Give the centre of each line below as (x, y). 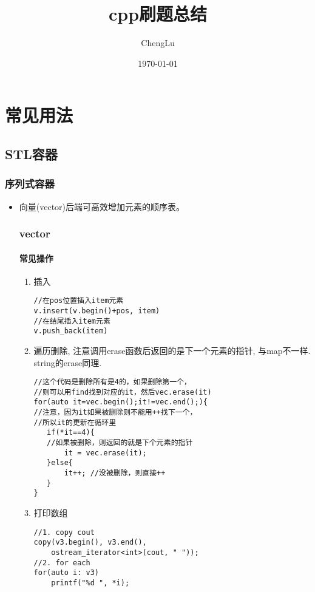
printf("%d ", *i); (90, 583)
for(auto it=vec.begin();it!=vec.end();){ (120, 402)
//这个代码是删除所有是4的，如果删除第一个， (112, 382)
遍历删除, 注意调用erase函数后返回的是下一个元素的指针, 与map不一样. (172, 350)
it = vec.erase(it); (105, 453)
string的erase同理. (68, 362)
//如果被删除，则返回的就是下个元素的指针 (120, 443)
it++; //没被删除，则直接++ (115, 473)
